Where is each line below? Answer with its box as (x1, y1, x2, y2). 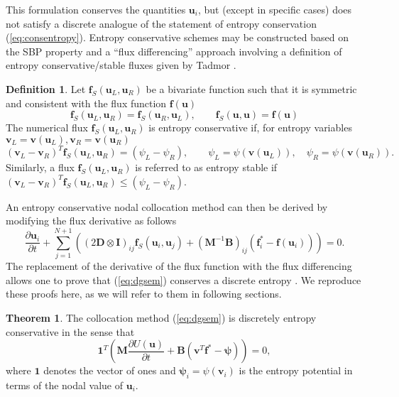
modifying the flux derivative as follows (6, 213, 177, 228)
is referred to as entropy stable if (135, 160, 278, 175)
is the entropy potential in (239, 363, 353, 378)
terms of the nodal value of (6, 377, 124, 392)
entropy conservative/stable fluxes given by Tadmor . (6, 58, 236, 72)
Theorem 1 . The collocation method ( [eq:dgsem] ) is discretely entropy (6, 310, 317, 325)
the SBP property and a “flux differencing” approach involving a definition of (6, 43, 342, 58)
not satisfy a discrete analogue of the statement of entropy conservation (6, 16, 317, 31)
